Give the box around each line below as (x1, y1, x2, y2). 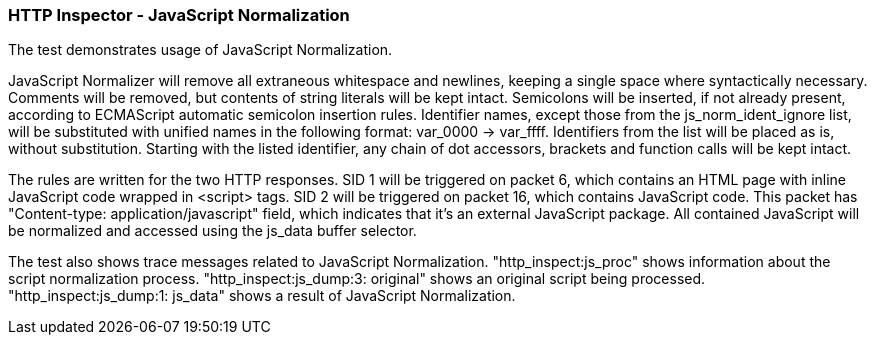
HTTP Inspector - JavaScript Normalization (8, 5, 350, 25)
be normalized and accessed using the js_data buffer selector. (8, 222, 417, 240)
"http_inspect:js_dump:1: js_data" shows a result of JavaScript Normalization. (8, 287, 516, 305)
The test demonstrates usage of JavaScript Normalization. (8, 41, 393, 59)
